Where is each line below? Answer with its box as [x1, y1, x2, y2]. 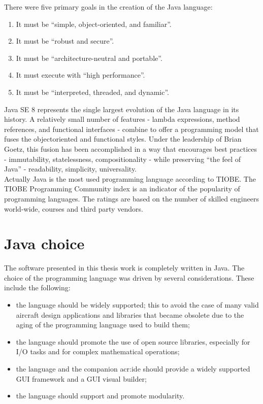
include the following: [4, 282, 71, 293]
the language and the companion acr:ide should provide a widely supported [16, 363, 250, 374]
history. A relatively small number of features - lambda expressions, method [4, 114, 240, 124]
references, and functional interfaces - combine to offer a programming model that [4, 123, 259, 134]
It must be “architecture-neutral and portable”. [16, 52, 162, 63]
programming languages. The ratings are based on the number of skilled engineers [4, 193, 259, 204]
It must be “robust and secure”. [16, 36, 114, 46]
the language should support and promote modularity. [16, 390, 185, 401]
